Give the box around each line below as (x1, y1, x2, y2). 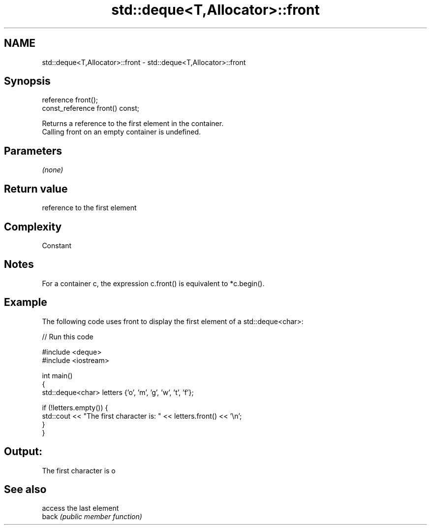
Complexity (4, 220, 62, 233)
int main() (42, 371, 73, 380)
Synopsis (4, 75, 51, 88)
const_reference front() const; (42, 104, 140, 113)
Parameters (4, 144, 62, 157)
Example (4, 296, 47, 309)
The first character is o (42, 466, 116, 475)
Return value (4, 182, 68, 195)
